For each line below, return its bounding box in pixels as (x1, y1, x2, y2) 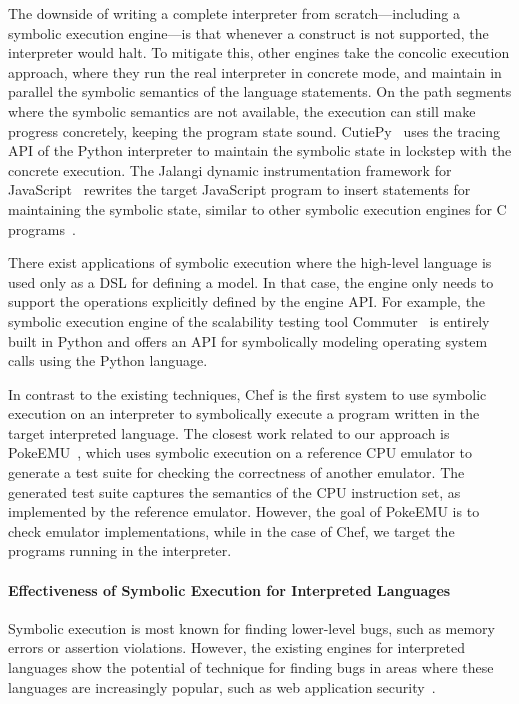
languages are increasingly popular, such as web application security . (8, 676, 436, 697)
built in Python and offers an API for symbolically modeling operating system (8, 330, 488, 351)
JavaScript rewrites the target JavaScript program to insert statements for (8, 179, 471, 200)
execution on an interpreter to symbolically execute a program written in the (8, 403, 480, 424)
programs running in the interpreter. (8, 540, 232, 561)
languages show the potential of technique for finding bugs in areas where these (8, 657, 494, 678)
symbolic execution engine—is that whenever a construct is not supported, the (8, 22, 489, 43)
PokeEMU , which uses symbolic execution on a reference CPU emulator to (8, 442, 473, 463)
